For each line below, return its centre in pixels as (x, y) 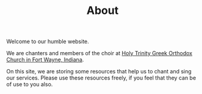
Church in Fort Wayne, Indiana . (45, 60)
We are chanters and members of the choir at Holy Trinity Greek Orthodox (99, 53)
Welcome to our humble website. (48, 42)
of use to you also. (30, 84)
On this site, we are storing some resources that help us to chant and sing (99, 72)
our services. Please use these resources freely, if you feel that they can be (101, 78)
